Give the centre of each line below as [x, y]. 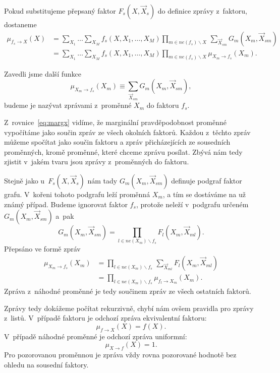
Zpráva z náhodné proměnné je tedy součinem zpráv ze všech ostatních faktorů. [128, 291]
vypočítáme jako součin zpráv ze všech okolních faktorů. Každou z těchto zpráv [127, 132]
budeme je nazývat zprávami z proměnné [68, 105]
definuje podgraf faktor [207, 180]
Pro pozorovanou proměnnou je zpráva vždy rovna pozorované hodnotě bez [120, 354]
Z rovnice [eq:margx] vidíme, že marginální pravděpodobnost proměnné [115, 122]
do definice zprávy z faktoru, [202, 11]
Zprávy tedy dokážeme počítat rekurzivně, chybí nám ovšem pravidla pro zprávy [129, 308]
